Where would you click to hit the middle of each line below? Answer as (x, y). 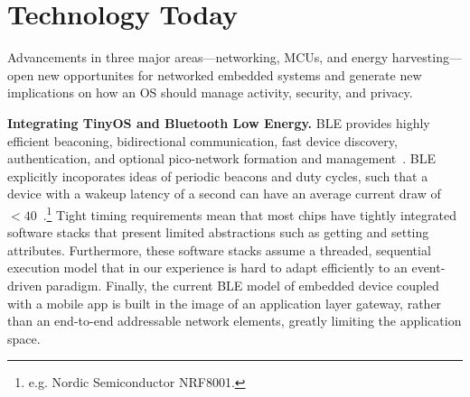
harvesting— (427, 57)
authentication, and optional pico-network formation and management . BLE (221, 158)
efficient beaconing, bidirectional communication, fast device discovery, (202, 140)
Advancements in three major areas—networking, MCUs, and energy (198, 57)
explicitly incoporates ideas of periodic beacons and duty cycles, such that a (218, 175)
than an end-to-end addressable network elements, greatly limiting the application (235, 321)
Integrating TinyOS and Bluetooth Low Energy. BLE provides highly (219, 122)
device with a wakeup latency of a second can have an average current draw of (224, 194)
